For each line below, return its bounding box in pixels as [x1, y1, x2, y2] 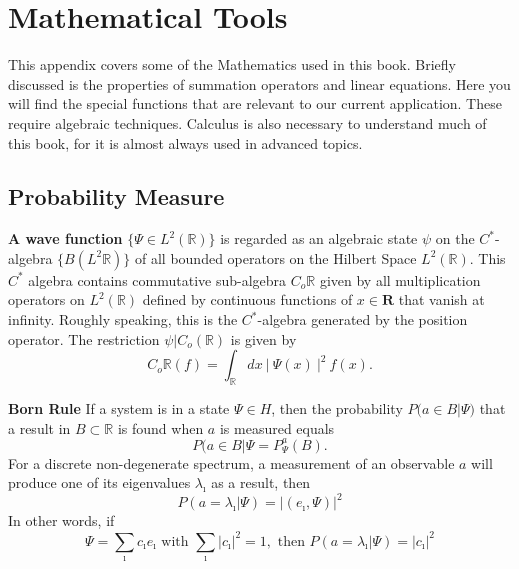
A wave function [8, 228, 123, 249]
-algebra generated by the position [257, 309, 468, 330]
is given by [230, 328, 297, 349]
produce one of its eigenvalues [8, 472, 191, 493]
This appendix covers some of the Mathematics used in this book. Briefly [8, 54, 456, 75]
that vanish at [398, 289, 485, 310]
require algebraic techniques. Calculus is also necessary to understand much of [8, 112, 487, 133]
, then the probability [271, 398, 403, 419]
